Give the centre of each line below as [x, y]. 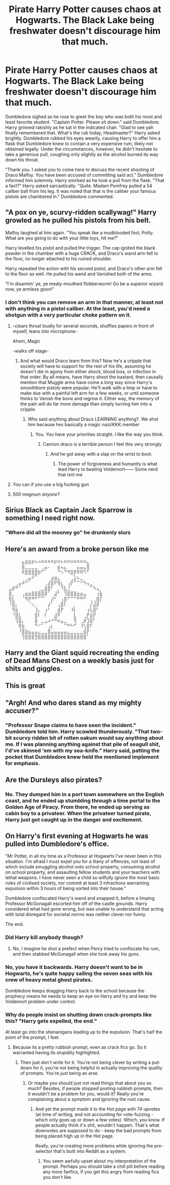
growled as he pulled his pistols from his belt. [78, 220]
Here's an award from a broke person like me [77, 549]
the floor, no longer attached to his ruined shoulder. [59, 258]
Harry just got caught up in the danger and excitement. [74, 819]
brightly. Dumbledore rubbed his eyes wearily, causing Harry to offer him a [83, 138]
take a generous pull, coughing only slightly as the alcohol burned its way [82, 154]
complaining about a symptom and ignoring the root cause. [89, 1099]
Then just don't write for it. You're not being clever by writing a [85, 1062]
